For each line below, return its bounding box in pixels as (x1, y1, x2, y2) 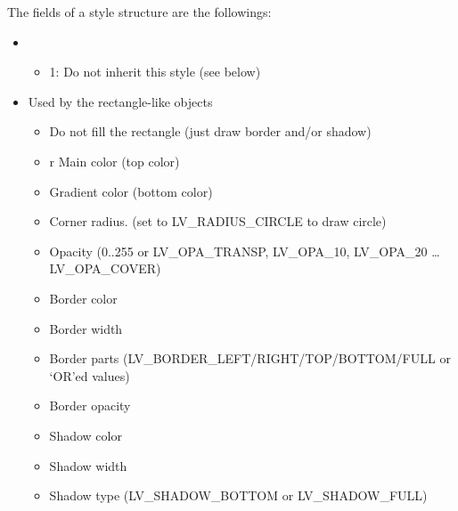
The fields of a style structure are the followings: (7, 3, 272, 20)
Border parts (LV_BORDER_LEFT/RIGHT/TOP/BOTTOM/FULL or (49, 349, 451, 368)
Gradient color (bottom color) (49, 182, 213, 200)
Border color (49, 288, 118, 307)
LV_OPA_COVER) (49, 259, 161, 278)
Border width (49, 319, 123, 337)
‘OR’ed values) (49, 366, 130, 385)
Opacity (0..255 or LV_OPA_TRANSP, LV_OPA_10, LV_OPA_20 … (49, 241, 440, 260)
